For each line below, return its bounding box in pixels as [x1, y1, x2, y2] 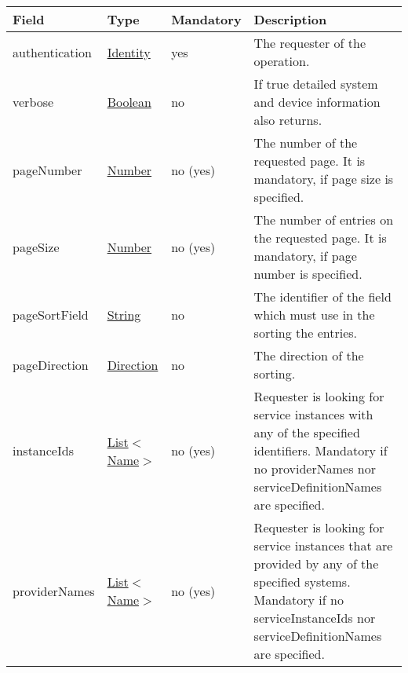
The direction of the [253, 346, 364, 364]
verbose [13, 93, 54, 111]
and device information [253, 93, 381, 111]
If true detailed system [253, 75, 378, 93]
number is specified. [253, 265, 362, 283]
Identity [107, 42, 151, 61]
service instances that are [253, 536, 393, 554]
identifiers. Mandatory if [253, 441, 388, 459]
